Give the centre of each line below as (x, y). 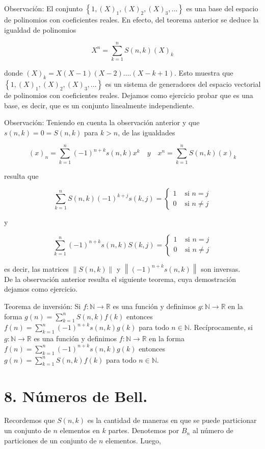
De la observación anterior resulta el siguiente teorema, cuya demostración (120, 279)
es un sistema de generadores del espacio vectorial (183, 84)
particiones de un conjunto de (50, 440)
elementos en (80, 430)
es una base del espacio (222, 8)
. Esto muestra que (204, 73)
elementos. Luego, (133, 440)
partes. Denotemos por (144, 430)
